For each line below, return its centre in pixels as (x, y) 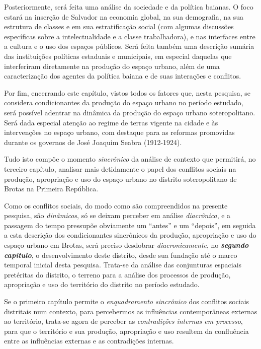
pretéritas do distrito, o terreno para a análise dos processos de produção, (117, 274)
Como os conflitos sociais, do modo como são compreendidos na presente (116, 205)
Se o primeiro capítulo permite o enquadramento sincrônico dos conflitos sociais (127, 301)
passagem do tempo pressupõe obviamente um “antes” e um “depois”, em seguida (130, 225)
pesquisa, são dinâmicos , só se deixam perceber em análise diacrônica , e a (117, 215)
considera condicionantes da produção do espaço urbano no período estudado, (124, 102)
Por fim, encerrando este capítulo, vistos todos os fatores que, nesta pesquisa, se (127, 92)
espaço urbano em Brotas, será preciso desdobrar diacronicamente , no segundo (126, 245)
